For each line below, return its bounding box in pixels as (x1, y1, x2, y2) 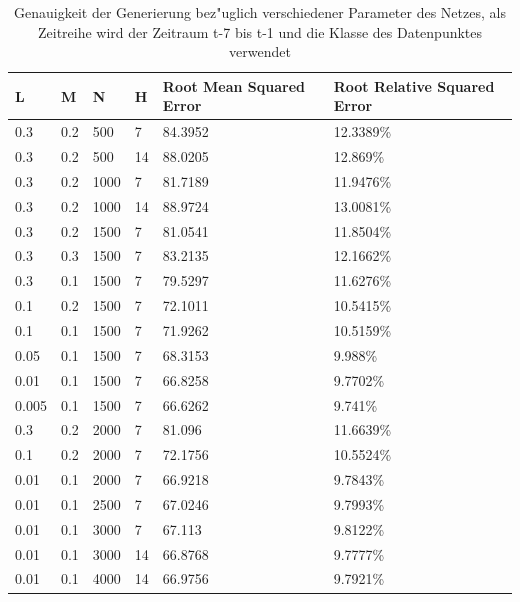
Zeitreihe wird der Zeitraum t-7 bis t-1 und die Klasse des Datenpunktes (37, 21, 483, 42)
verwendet (229, 41, 291, 62)
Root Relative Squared (333, 75, 495, 96)
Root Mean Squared (162, 75, 306, 96)
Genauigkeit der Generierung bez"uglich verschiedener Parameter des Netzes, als (14, 2, 506, 22)
